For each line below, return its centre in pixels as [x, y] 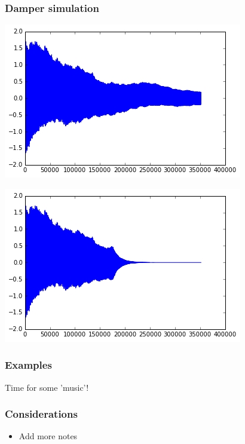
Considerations [41, 414]
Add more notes [48, 436]
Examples [28, 365]
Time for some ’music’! [47, 387]
